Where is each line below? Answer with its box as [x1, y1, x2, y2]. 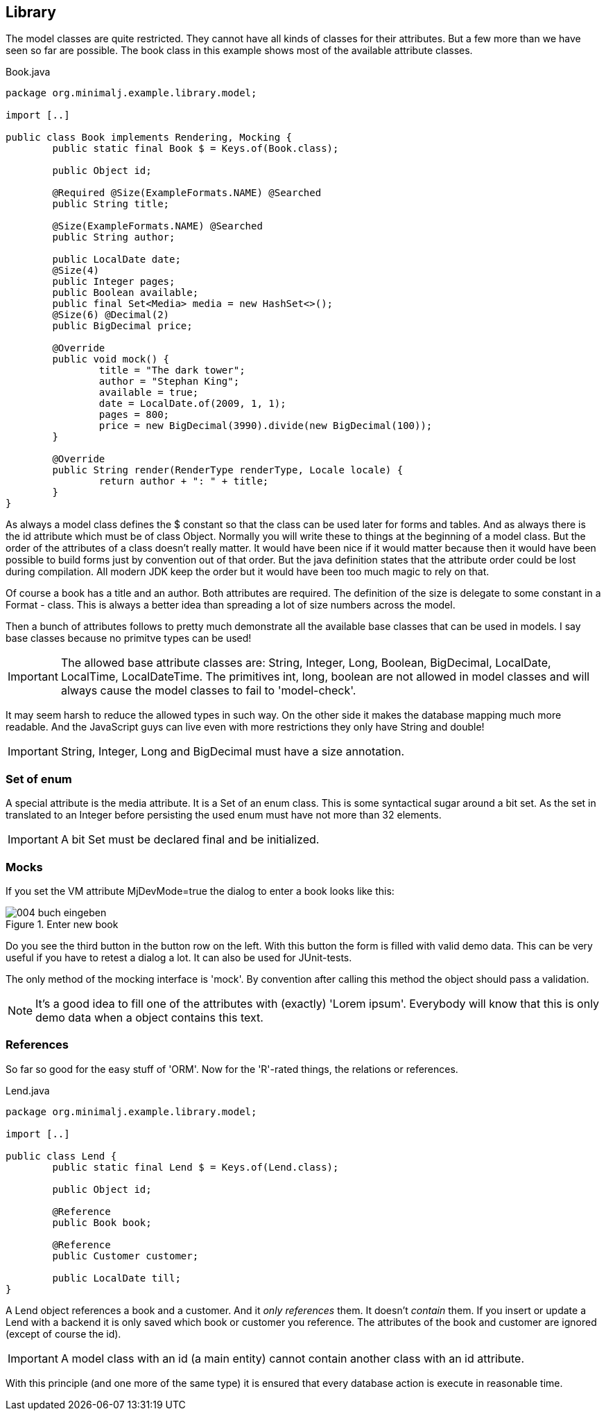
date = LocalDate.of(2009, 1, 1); [98, 398, 286, 410]
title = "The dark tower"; [98, 365, 245, 376]
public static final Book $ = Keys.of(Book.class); [52, 143, 339, 155]
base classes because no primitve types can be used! [6, 632, 252, 645]
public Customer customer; [52, 1250, 199, 1261]
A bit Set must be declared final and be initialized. [60, 832, 320, 847]
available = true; [98, 387, 199, 399]
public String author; [52, 231, 175, 243]
